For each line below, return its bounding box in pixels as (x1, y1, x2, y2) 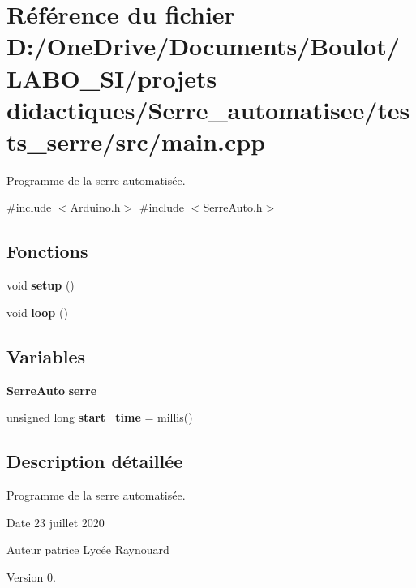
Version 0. (6, 568, 56, 585)
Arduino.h (70, 199, 121, 216)
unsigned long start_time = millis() (6, 409, 193, 426)
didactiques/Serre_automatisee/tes (6, 92, 410, 126)
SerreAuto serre (6, 381, 97, 398)
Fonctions (6, 238, 88, 264)
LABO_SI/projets (6, 61, 217, 94)
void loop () (6, 303, 68, 320)
